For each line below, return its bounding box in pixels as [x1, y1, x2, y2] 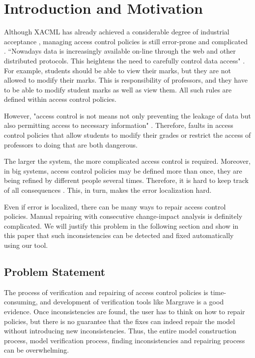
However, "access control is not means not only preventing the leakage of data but [4, 110, 251, 120]
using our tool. [4, 240, 48, 250]
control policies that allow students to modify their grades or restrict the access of [4, 130, 251, 140]
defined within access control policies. [4, 94, 116, 104]
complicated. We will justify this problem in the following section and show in [4, 220, 239, 231]
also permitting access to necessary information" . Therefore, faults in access [4, 120, 233, 130]
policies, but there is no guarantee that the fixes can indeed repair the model [4, 316, 235, 326]
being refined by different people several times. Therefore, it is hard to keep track [4, 175, 249, 185]
